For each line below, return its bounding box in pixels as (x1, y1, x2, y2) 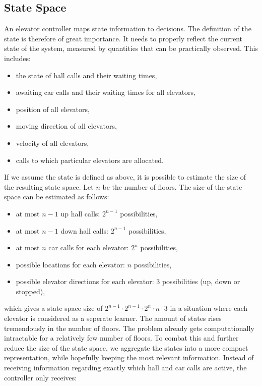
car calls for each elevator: (48, 242, 129, 253)
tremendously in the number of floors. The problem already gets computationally (4, 322, 254, 333)
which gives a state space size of (4, 303, 103, 313)
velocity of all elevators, (16, 137, 89, 148)
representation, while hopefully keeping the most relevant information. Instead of (4, 352, 254, 363)
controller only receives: (4, 372, 77, 382)
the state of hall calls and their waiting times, (16, 70, 157, 80)
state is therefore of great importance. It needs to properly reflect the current (4, 33, 243, 43)
